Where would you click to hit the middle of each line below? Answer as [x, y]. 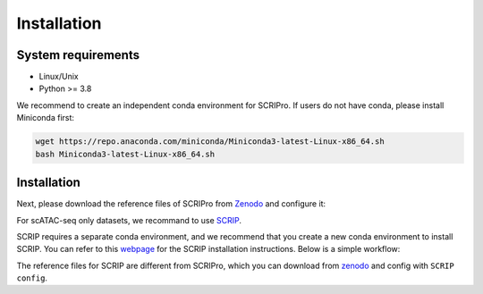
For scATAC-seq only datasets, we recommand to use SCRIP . [129, 220]
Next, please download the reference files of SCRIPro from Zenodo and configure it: [171, 204]
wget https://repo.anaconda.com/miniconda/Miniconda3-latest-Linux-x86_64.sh [210, 142]
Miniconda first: [46, 118]
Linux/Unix [59, 77]
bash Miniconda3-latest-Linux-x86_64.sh [125, 154]
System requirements [78, 55]
